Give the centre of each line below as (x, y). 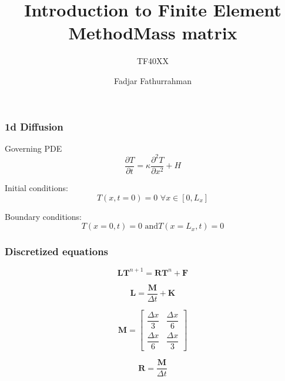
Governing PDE (33, 148)
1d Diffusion (34, 126)
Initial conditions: (36, 187)
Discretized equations (57, 251)
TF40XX (153, 61)
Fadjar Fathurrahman (152, 80)
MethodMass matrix (153, 33)
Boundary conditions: (43, 216)
